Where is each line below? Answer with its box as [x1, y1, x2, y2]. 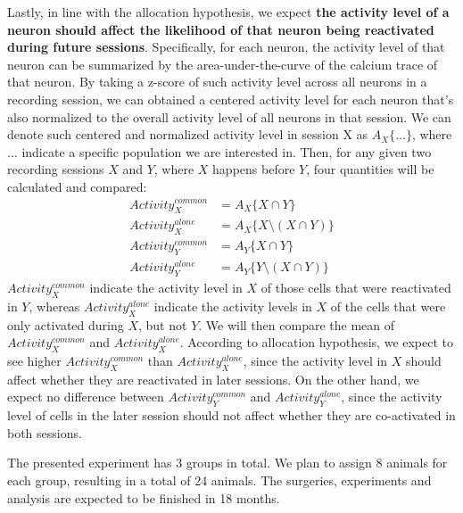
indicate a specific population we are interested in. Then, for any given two [21, 142, 432, 161]
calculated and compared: [7, 177, 147, 195]
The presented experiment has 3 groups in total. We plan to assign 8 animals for [7, 453, 448, 472]
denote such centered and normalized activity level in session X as [7, 125, 368, 144]
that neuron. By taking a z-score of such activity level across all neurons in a [7, 72, 427, 91]
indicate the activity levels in [153, 296, 312, 315]
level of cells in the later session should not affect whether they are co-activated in [7, 406, 456, 425]
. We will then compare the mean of [198, 315, 395, 334]
